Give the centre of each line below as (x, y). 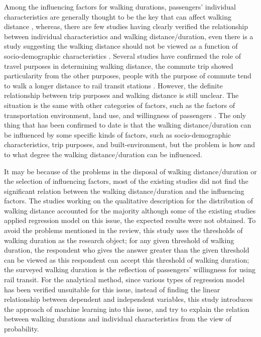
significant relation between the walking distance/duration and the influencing (124, 191)
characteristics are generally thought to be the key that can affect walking (118, 16)
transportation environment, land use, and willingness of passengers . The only (125, 115)
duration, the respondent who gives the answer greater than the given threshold (127, 250)
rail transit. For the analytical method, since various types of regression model (124, 279)
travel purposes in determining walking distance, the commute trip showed (119, 66)
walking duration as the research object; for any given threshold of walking (119, 240)
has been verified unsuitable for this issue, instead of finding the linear (112, 289)
